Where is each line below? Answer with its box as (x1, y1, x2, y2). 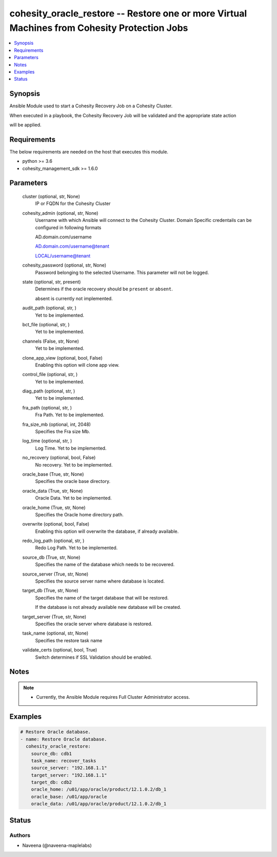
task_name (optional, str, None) (22, 630, 89, 637)
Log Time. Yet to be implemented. (35, 445, 107, 451)
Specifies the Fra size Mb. (35, 428, 90, 435)
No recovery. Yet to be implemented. (35, 461, 113, 468)
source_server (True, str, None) (22, 571, 89, 577)
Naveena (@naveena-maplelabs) (22, 843, 92, 849)
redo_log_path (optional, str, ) (22, 537, 85, 544)
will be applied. (9, 121, 42, 128)
